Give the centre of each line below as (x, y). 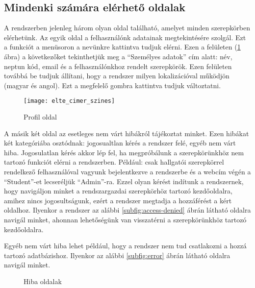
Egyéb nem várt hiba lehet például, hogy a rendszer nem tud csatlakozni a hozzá (125, 246)
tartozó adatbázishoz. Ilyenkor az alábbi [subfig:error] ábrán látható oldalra (117, 255)
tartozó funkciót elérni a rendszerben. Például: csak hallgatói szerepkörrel (114, 162)
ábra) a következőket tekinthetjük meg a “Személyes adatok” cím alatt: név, (118, 56)
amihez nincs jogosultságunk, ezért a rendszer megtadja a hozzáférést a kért (118, 200)
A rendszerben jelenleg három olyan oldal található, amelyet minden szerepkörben (127, 28)
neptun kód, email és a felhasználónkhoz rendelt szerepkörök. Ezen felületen (118, 66)
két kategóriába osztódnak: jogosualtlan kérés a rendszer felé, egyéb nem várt (120, 143)
